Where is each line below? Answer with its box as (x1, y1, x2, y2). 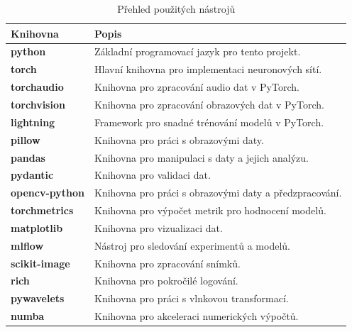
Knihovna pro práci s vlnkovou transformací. (94, 291, 289, 306)
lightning (11, 114, 55, 129)
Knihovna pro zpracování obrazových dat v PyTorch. (94, 96, 324, 111)
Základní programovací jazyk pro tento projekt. (94, 44, 301, 59)
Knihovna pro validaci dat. (94, 167, 211, 182)
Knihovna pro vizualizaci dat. (94, 220, 223, 235)
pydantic (11, 167, 54, 182)
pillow (11, 132, 40, 147)
